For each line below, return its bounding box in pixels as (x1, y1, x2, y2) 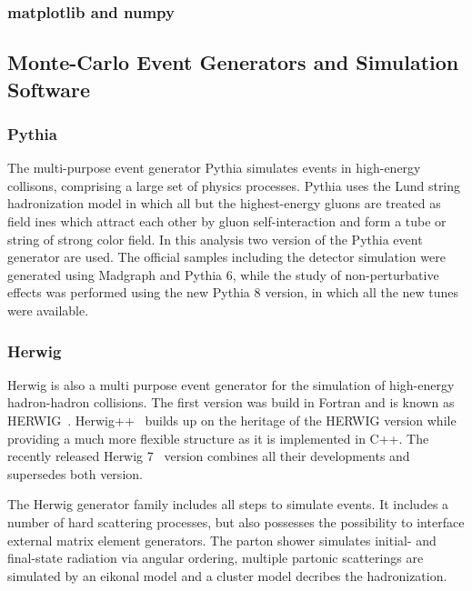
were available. (7, 300, 89, 319)
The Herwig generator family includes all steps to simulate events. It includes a (7, 495, 449, 514)
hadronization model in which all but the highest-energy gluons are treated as (7, 194, 441, 213)
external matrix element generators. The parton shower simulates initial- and (7, 530, 437, 549)
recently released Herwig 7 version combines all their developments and (7, 446, 410, 466)
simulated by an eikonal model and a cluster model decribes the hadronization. (7, 566, 447, 585)
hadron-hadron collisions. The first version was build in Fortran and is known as (7, 393, 455, 412)
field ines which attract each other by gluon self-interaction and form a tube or (7, 212, 447, 231)
